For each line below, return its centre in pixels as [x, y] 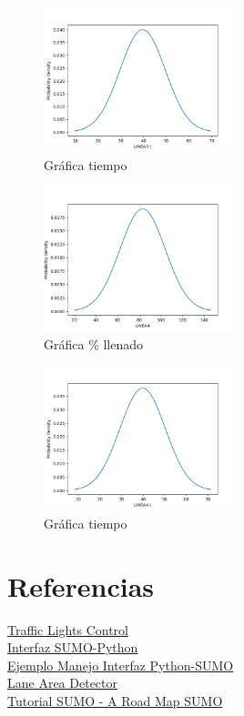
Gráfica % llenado [94, 343]
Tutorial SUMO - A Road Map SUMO [115, 701]
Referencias [81, 585]
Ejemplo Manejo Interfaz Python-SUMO [121, 665]
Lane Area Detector [63, 683]
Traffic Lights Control [68, 629]
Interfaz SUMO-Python [73, 647]
